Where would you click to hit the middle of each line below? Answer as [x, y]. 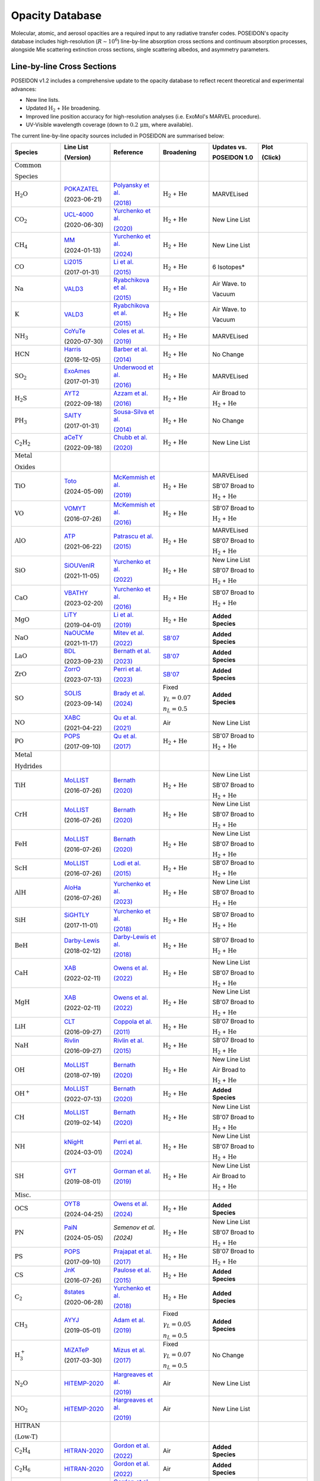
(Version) [78, 157]
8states [75, 1292]
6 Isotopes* [229, 267]
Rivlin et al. [129, 1041]
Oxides [25, 467]
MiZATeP [76, 1350]
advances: [24, 89]
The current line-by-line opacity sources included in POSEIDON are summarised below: [118, 136]
